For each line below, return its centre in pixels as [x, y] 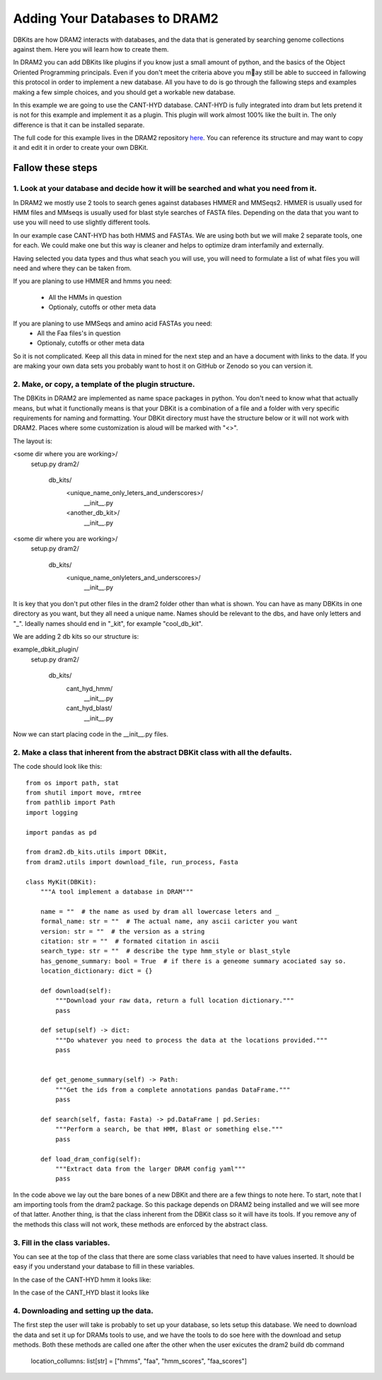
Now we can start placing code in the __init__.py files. [91, 734]
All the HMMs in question [85, 297]
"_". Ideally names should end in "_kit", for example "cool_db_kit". [108, 623]
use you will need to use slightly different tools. [82, 222]
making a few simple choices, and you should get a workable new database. [125, 92]
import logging [52, 812]
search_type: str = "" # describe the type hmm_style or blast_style [165, 951]
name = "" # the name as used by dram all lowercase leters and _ [160, 911]
